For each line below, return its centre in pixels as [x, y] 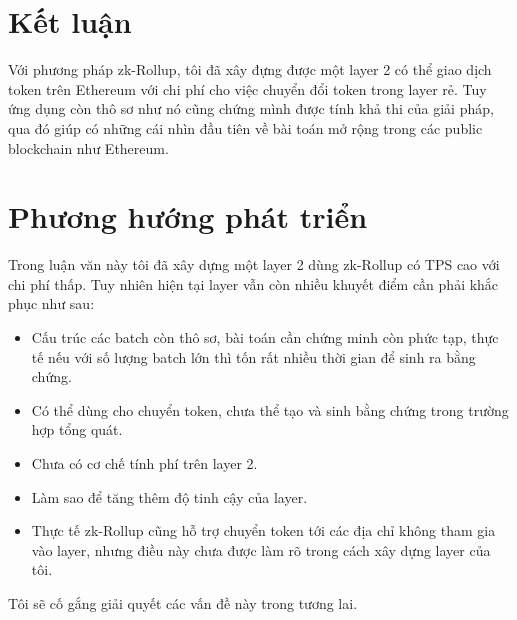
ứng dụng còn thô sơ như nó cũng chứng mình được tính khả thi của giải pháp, [251, 108]
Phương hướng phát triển [188, 216]
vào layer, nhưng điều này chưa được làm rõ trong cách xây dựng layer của [261, 549]
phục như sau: [51, 303]
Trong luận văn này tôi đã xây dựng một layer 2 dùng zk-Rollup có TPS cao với [254, 264]
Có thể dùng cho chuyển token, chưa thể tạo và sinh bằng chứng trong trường [270, 409]
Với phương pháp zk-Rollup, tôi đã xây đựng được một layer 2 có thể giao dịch [250, 69]
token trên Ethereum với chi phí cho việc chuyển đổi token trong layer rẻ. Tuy [247, 88]
